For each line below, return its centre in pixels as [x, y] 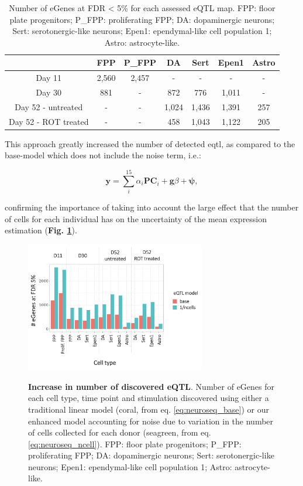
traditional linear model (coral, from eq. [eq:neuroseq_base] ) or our [149, 409]
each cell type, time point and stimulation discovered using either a [149, 398]
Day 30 [49, 92]
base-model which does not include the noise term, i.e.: [103, 155]
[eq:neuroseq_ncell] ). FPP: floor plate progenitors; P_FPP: [135, 443]
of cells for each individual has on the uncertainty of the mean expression [136, 218]
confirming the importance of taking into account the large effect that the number [152, 207]
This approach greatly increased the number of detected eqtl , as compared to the [150, 143]
